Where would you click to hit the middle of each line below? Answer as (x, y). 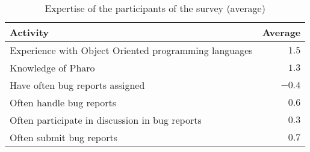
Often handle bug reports (63, 102)
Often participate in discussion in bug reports (106, 120)
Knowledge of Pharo (52, 68)
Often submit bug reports (64, 137)
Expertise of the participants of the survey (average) (155, 8)
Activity (29, 32)
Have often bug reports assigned (77, 85)
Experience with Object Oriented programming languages (131, 50)
